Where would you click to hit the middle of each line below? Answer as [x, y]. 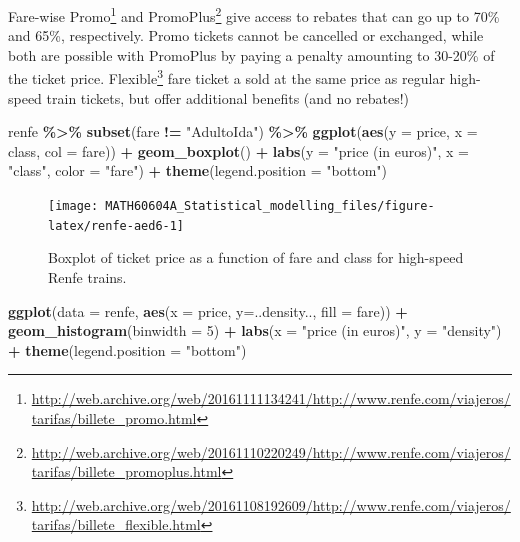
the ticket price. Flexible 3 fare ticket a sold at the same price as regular [226, 77]
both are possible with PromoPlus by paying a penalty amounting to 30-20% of [251, 54]
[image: [73, 206]
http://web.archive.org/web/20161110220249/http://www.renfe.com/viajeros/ [271, 451]
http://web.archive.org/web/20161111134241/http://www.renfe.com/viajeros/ [271, 398]
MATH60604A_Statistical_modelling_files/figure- [270, 206]
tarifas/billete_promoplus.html [126, 471]
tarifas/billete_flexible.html [116, 524]
